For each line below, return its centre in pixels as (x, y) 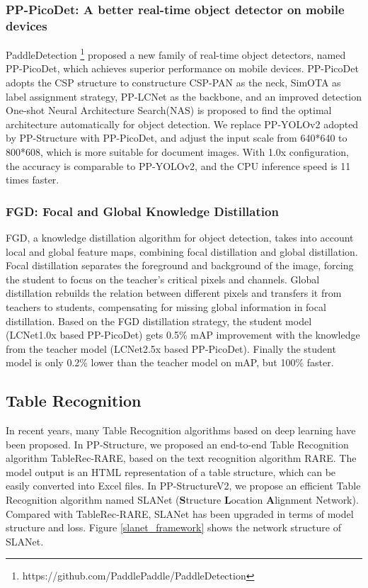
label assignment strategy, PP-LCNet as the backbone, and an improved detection (184, 96)
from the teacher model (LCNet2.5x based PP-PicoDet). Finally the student (171, 348)
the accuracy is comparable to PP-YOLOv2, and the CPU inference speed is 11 (178, 165)
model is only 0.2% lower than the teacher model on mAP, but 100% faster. (170, 362)
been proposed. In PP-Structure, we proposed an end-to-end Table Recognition (177, 444)
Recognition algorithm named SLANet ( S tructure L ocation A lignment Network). (182, 500)
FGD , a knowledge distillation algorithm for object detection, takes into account (180, 237)
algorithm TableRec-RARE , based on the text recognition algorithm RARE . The (181, 458)
